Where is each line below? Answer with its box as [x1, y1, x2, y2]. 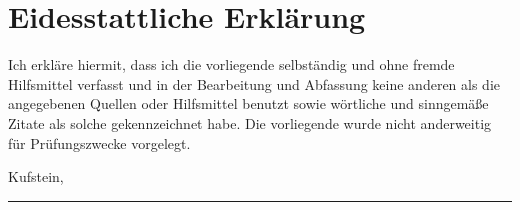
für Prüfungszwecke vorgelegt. [8, 132, 191, 153]
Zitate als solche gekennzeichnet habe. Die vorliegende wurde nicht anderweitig [8, 112, 492, 133]
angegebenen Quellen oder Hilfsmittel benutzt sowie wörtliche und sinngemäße [8, 93, 489, 114]
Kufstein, [8, 166, 64, 187]
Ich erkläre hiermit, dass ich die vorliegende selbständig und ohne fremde [8, 54, 455, 75]
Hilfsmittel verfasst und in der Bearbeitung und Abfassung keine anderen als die [8, 73, 501, 94]
